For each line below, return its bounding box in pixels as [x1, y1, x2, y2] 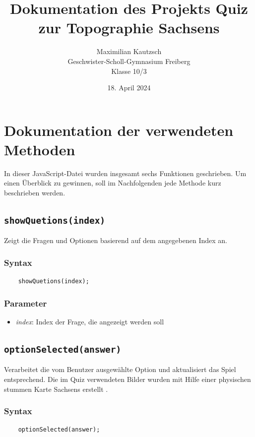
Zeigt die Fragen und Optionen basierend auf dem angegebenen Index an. [4, 235, 227, 246]
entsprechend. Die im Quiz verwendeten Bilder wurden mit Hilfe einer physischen [4, 374, 251, 384]
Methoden [4, 139, 75, 159]
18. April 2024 [107, 82, 151, 93]
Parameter [4, 297, 47, 309]
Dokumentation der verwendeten [4, 120, 234, 140]
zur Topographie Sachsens [38, 17, 220, 38]
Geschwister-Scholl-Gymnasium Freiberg [67, 56, 191, 66]
